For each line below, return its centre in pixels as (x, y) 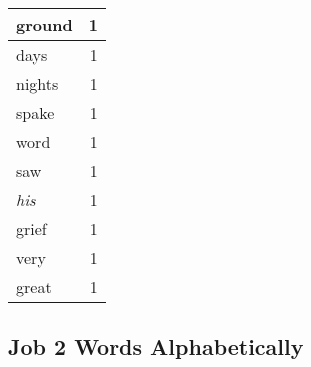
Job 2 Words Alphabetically (156, 346)
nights (37, 83)
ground (44, 24)
